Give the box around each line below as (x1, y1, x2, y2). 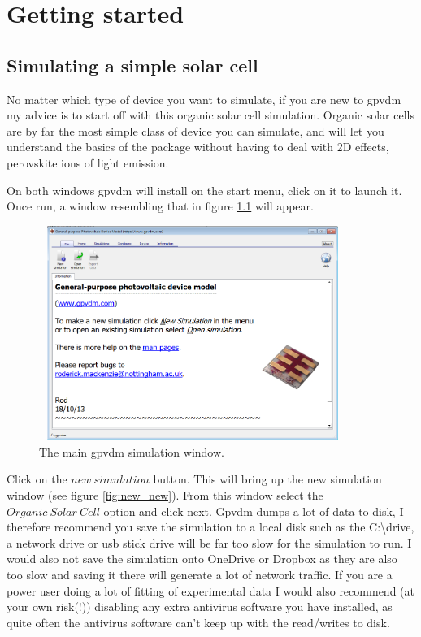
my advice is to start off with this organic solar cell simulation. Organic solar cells (7, 106, 414, 123)
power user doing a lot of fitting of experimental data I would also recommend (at (7, 582, 414, 599)
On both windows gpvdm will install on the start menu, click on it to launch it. (7, 181, 402, 198)
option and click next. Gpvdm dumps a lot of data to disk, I (103, 502, 404, 519)
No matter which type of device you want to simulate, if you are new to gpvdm (7, 90, 401, 107)
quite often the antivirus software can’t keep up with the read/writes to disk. (7, 613, 390, 630)
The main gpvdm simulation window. (39, 443, 224, 460)
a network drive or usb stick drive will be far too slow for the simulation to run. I (7, 534, 412, 551)
